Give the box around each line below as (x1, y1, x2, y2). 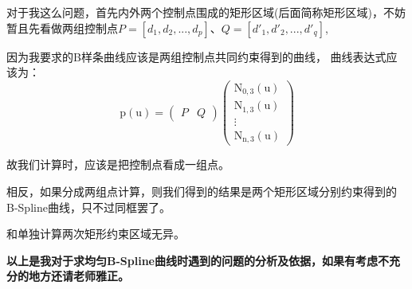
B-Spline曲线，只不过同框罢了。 (6, 198, 171, 215)
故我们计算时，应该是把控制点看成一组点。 (6, 156, 230, 173)
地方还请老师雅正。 (28, 268, 129, 284)
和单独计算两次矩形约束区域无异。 (6, 225, 185, 242)
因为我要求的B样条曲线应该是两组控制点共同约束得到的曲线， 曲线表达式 (6, 48, 386, 64)
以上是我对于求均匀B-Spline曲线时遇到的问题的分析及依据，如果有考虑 (6, 252, 378, 268)
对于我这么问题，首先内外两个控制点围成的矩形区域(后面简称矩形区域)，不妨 (6, 4, 406, 20)
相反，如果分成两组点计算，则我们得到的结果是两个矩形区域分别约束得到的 (6, 182, 397, 199)
